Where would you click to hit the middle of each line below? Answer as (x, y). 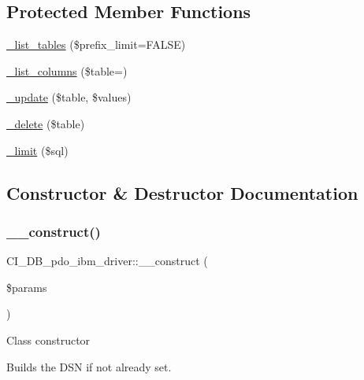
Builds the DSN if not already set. (89, 366)
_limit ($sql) (37, 150)
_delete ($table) (46, 123)
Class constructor (48, 339)
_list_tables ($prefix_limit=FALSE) (96, 44)
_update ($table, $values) (69, 97)
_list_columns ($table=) (67, 70)
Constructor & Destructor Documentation (182, 192)
